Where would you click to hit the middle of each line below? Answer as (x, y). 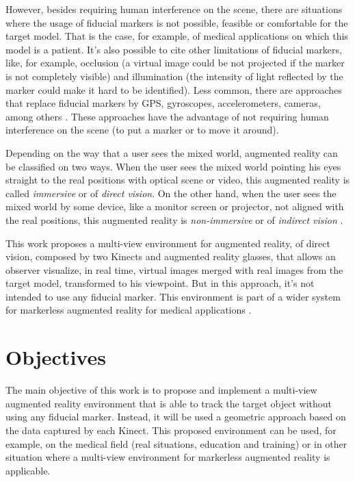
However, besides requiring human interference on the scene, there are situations (174, 9)
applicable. (28, 470)
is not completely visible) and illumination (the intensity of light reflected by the (174, 76)
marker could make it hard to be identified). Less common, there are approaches (174, 89)
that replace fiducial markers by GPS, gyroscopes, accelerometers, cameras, (163, 103)
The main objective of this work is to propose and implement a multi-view (161, 390)
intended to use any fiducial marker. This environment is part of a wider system (173, 296)
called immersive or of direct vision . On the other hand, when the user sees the (171, 193)
